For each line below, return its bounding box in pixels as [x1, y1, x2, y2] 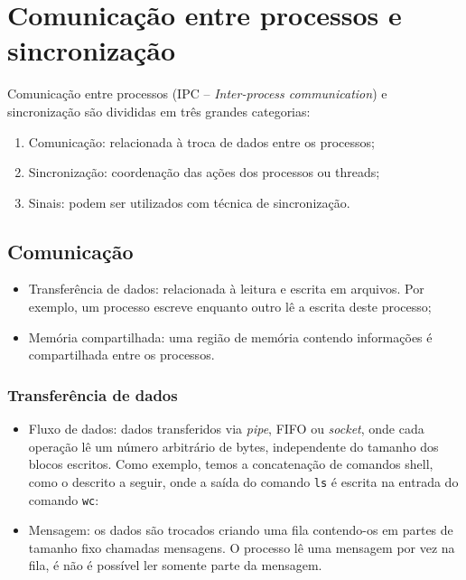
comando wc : [28, 490, 99, 509]
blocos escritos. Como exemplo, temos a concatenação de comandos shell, [28, 454, 433, 473]
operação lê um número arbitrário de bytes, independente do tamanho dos [28, 436, 439, 455]
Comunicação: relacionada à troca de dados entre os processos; [28, 132, 375, 151]
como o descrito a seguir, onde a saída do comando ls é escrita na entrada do [28, 472, 459, 491]
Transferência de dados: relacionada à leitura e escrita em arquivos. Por [28, 279, 424, 298]
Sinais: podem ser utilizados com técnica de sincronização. [28, 192, 350, 211]
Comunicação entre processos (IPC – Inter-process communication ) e [7, 84, 387, 103]
